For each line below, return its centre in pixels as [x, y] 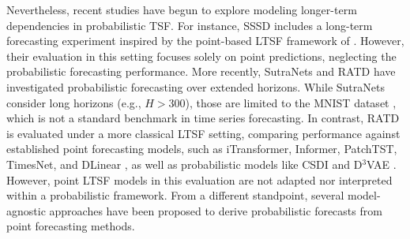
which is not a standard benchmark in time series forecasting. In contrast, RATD [203, 118]
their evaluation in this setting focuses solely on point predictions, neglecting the [201, 56]
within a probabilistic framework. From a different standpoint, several [175, 195]
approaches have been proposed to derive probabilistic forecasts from [216, 210]
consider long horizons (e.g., [74, 102]
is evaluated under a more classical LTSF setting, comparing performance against [203, 133]
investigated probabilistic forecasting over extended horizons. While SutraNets [196, 86]
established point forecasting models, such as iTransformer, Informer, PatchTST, [202, 149]
